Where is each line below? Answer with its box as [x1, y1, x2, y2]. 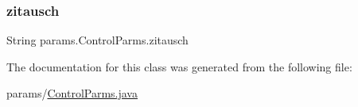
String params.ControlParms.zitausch [6, 32, 189, 48]
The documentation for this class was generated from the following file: [6, 58, 352, 75]
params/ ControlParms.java [6, 85, 138, 101]
